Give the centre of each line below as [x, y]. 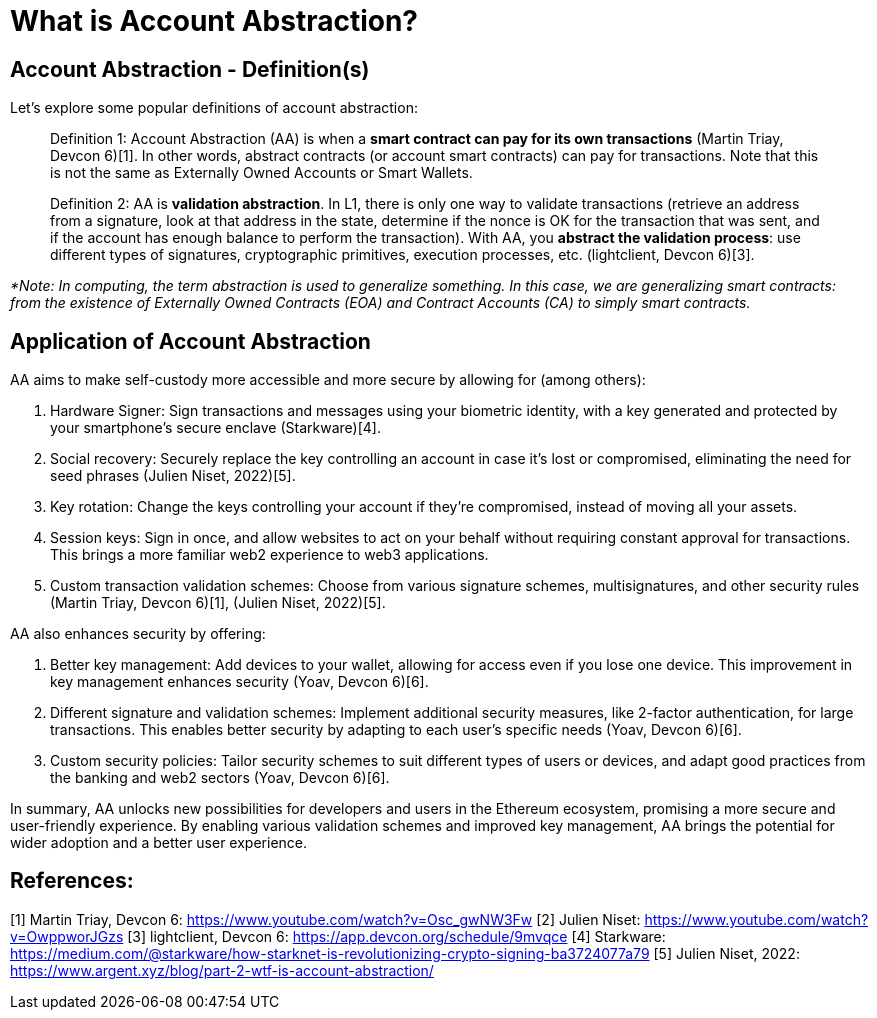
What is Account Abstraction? [214, 21]
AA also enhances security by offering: [138, 634]
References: [72, 881]
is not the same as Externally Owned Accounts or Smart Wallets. [261, 173]
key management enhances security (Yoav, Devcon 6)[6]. [239, 682]
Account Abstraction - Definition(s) [190, 69]
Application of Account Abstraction [190, 341]
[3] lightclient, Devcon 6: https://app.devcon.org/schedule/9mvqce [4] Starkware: [396, 936]
